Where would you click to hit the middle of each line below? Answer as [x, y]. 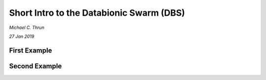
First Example [31, 50]
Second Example [35, 66]
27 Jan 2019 [22, 36]
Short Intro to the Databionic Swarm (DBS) [97, 13]
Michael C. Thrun [27, 27]
